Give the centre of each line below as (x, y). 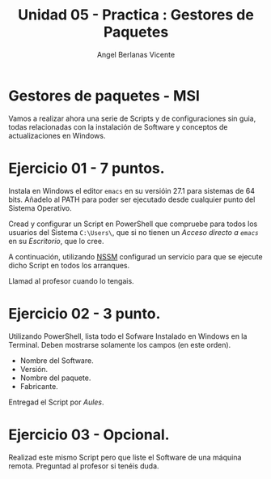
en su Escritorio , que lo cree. (56, 241)
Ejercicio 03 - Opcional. (89, 434)
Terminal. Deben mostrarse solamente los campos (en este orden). (120, 344)
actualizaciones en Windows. (57, 135)
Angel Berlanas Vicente (136, 54)
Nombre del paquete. (55, 378)
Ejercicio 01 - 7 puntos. (87, 168)
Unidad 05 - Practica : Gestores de (136, 15)
